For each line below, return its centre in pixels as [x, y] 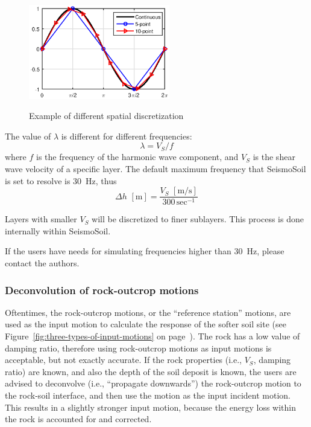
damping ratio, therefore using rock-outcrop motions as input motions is [138, 348]
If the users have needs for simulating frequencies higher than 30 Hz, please [145, 251]
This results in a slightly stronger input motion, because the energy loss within [150, 407]
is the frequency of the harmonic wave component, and [137, 157]
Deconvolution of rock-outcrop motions [102, 290]
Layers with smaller [41, 219]
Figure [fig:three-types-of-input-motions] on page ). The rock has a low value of [152, 336]
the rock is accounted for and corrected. [78, 419]
